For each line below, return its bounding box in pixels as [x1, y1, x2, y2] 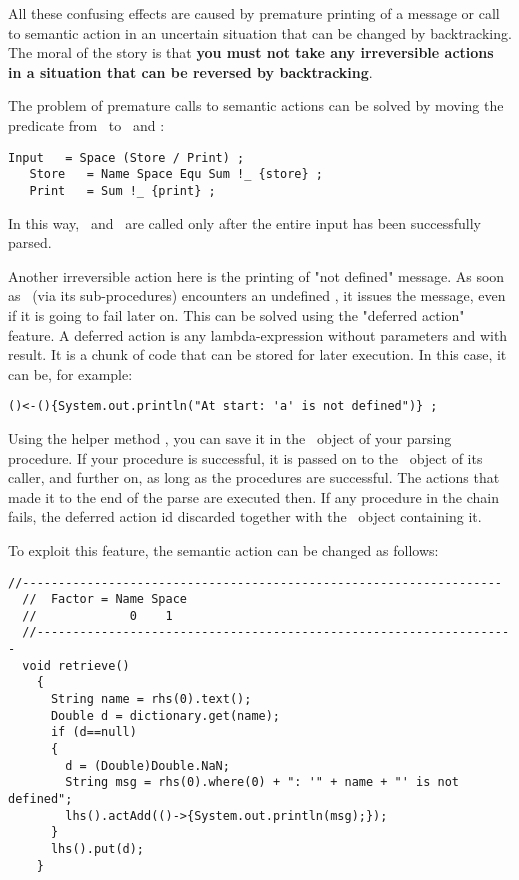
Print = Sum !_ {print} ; [29, 183, 216, 198]
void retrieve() [22, 658, 130, 673]
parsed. [8, 232, 52, 253]
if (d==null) [50, 725, 137, 740]
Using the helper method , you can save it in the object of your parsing [8, 427, 452, 448]
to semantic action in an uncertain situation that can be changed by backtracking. [8, 22, 512, 43]
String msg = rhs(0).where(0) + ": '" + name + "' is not [65, 775, 460, 790]
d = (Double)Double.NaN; [65, 758, 230, 773]
